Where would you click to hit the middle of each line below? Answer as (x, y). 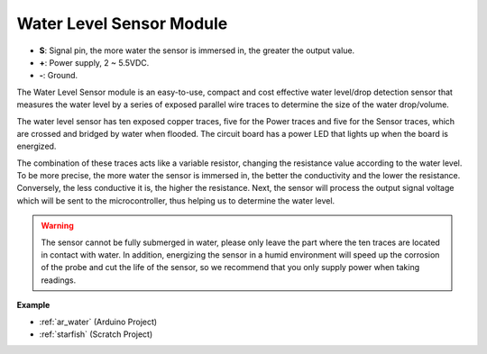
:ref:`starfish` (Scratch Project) (96, 334)
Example (33, 305)
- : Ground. (59, 76)
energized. (37, 146)
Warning (57, 226)
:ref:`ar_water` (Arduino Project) (98, 322)
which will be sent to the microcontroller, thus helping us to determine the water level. (176, 200)
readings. (59, 280)
